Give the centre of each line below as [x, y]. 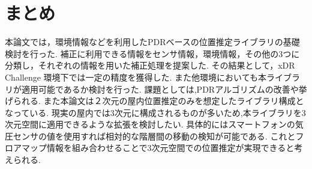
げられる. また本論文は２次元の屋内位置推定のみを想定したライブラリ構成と [154, 101]
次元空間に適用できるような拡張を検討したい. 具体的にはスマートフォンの [150, 124]
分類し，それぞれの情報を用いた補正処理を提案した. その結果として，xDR [150, 65]
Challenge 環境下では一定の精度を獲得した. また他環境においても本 [136, 77]
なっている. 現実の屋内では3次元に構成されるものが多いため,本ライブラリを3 [155, 112]
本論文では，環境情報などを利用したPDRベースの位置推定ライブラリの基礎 [152, 42]
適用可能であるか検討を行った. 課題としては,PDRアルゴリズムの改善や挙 [164, 89]
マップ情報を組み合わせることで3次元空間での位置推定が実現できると [158, 148]
